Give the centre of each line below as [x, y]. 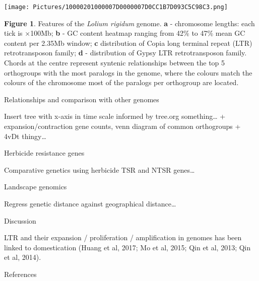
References [20, 274]
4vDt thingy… [25, 136]
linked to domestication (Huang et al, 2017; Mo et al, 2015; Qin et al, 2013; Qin [127, 247]
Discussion [20, 220]
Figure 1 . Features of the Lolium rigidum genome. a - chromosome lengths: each [129, 23]
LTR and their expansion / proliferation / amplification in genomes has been [123, 237]
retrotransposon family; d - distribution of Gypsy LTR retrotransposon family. [125, 53]
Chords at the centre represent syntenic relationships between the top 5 [115, 63]
